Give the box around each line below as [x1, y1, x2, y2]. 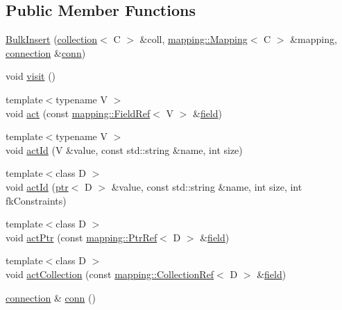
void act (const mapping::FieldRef [6, 105, 151, 120]
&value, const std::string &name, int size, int [111, 179, 302, 193]
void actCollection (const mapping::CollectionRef [6, 266, 214, 281]
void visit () [6, 69, 56, 83]
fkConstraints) [6, 193, 67, 207]
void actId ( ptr [6, 179, 69, 193]
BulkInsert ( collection [6, 32, 98, 46]
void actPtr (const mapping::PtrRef [6, 230, 157, 244]
